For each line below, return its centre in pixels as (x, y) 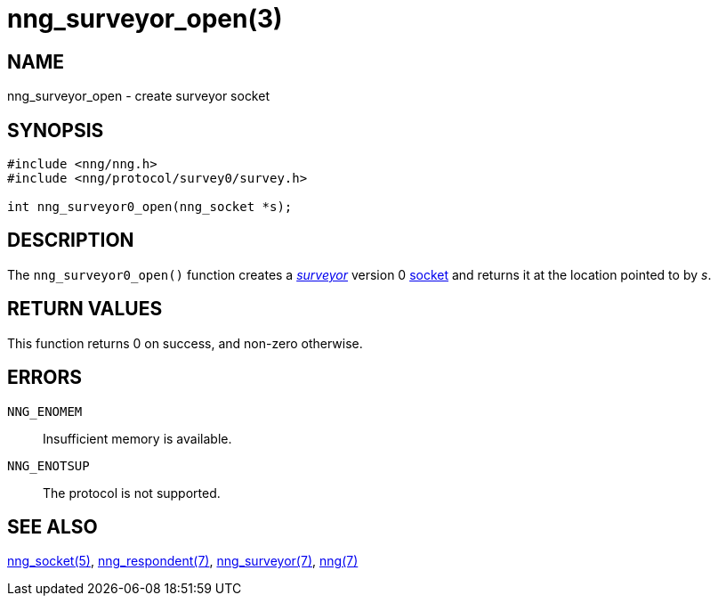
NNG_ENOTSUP (48, 465)
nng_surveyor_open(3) (145, 19)
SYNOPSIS (56, 130)
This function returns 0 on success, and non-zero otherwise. (185, 343)
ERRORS (45, 378)
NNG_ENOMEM (45, 411)
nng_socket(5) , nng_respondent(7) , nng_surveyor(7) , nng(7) (183, 561)
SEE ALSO (52, 526)
